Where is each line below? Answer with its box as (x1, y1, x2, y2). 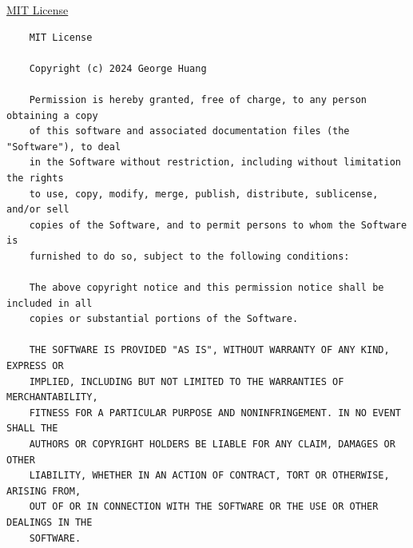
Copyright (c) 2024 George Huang (29, 62, 207, 74)
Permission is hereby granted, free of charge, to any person (29, 93, 367, 105)
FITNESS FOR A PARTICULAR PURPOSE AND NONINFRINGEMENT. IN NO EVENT (29, 407, 401, 419)
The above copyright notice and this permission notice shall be (29, 282, 384, 294)
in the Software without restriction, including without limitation (29, 157, 401, 169)
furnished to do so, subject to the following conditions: (29, 250, 350, 262)
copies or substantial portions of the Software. (29, 313, 299, 325)
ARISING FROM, (6, 485, 81, 497)
